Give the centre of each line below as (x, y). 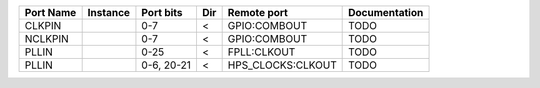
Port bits (162, 12)
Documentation (386, 12)
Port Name (50, 12)
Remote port (258, 12)
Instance (108, 12)
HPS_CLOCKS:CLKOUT (282, 65)
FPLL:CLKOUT (261, 52)
